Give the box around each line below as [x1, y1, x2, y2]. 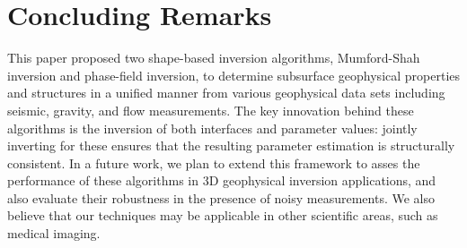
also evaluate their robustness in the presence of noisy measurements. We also [7, 188, 436, 207]
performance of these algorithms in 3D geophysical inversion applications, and [7, 171, 436, 190]
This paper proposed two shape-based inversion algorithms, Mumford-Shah [7, 48, 420, 67]
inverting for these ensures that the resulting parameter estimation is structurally [7, 136, 455, 155]
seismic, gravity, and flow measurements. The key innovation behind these [7, 100, 414, 119]
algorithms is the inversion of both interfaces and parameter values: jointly [7, 118, 418, 137]
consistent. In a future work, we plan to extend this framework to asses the [7, 153, 420, 172]
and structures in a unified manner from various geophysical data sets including [7, 83, 445, 102]
